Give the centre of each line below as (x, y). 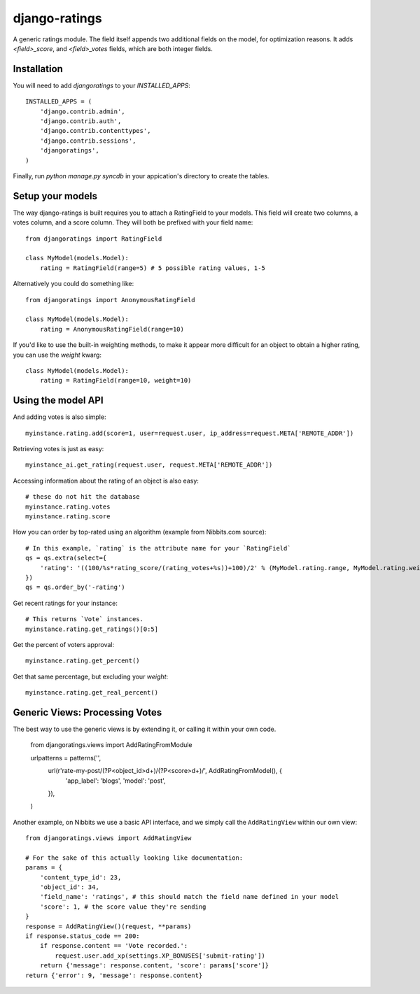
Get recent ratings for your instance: (65, 603)
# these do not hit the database (83, 497)
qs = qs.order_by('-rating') (75, 587)
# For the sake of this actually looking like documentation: (134, 858)
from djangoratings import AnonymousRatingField (110, 300)
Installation (38, 69)
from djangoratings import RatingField (94, 239)
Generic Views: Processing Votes (87, 712)
